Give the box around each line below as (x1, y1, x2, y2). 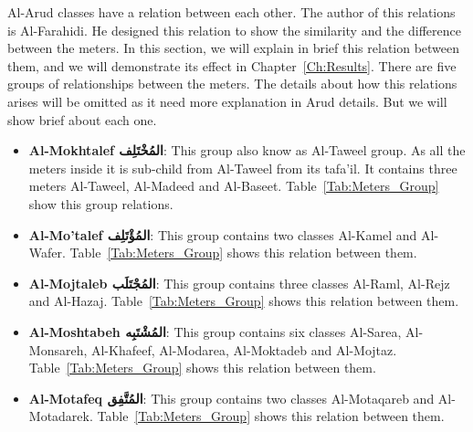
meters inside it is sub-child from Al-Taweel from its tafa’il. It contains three (28, 158, 457, 177)
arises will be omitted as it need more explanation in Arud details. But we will (7, 91, 447, 111)
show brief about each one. (7, 110, 157, 129)
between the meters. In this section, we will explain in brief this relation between (7, 38, 460, 58)
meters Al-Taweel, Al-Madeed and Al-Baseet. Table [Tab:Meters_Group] (28, 176, 439, 195)
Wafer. (28, 243, 66, 262)
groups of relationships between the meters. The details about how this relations (7, 74, 457, 93)
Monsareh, (28, 340, 88, 359)
